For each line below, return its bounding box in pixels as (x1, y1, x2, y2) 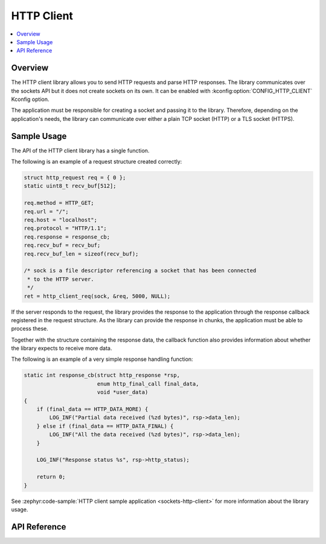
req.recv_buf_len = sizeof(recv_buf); (24, 250, 139, 257)
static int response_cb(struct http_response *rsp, (24, 372, 181, 379)
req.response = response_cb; (24, 233, 110, 240)
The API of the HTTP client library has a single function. (11, 147, 150, 154)
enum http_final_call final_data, (97, 380, 199, 387)
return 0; (36, 473, 66, 481)
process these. (11, 325, 48, 332)
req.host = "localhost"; (24, 216, 98, 224)
